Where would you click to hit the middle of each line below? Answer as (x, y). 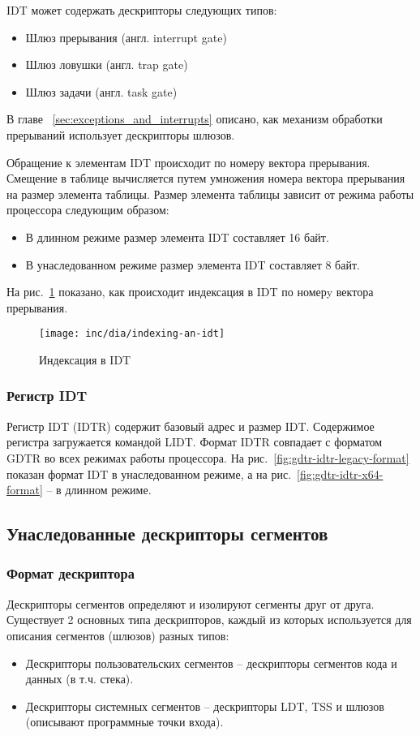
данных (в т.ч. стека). (79, 679)
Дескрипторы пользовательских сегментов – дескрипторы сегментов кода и (211, 663)
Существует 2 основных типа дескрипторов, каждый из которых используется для (209, 620)
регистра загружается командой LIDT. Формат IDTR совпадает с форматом (195, 442)
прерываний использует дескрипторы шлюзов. (121, 134)
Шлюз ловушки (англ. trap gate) (107, 65)
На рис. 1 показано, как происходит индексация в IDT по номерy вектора (190, 292)
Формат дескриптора (71, 573)
